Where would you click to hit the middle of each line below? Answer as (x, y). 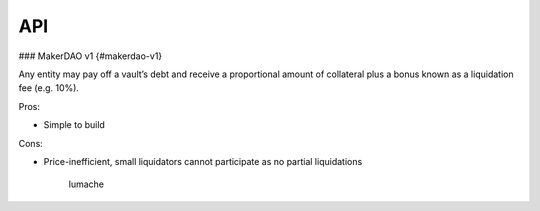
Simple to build (74, 125)
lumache (86, 184)
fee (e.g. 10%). (49, 88)
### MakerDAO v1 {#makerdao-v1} (90, 56)
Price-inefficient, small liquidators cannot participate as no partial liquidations (203, 161)
